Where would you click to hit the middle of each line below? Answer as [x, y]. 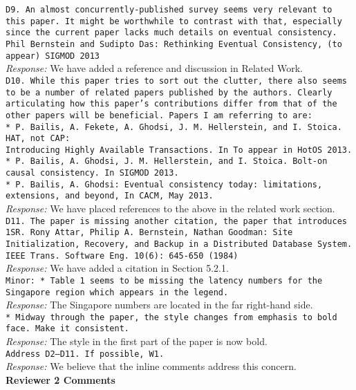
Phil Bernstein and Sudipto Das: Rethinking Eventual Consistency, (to [174, 44]
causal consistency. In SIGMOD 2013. [92, 173]
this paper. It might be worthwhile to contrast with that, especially [174, 21]
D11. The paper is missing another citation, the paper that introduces [176, 221]
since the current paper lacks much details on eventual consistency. [171, 33]
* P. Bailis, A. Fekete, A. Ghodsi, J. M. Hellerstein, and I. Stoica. [174, 127]
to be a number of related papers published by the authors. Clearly [169, 92]
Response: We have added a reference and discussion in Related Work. [154, 68]
